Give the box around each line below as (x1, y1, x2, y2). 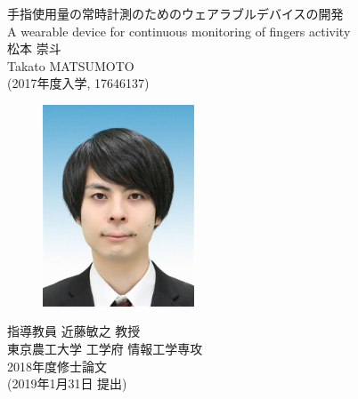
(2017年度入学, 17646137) (7, 74, 150, 92)
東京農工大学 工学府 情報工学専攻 (7, 339, 203, 357)
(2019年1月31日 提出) (7, 374, 127, 393)
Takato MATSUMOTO (7, 56, 134, 75)
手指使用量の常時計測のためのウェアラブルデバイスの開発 (7, 4, 344, 22)
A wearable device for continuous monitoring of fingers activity (7, 21, 351, 40)
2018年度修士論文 (7, 356, 107, 375)
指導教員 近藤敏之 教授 (7, 322, 141, 340)
